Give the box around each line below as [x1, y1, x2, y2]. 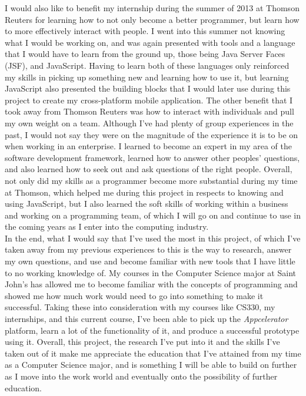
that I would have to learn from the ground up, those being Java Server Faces [5, 48, 285, 60]
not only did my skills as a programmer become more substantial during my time [5, 174, 298, 186]
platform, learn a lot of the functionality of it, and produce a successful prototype [5, 324, 300, 336]
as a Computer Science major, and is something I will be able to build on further [5, 358, 297, 371]
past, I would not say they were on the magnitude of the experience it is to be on [5, 128, 298, 140]
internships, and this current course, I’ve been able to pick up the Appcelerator [5, 313, 288, 325]
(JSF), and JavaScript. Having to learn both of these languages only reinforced [5, 59, 290, 71]
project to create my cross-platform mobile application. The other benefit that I [5, 93, 293, 106]
